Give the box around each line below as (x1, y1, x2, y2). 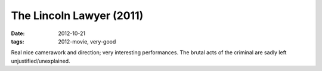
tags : (11, 38, 24, 45)
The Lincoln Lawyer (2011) (11, 9, 144, 22)
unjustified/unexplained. (11, 57, 71, 64)
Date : (11, 30, 25, 37)
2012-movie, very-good (58, 38, 116, 45)
